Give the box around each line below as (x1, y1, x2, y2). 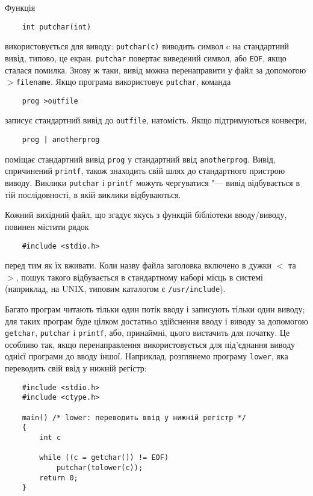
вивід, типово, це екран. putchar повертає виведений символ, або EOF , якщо (5, 51, 287, 64)
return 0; (39, 473, 78, 482)
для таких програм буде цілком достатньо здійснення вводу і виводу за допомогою (5, 314, 308, 327)
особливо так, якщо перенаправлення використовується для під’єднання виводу (5, 338, 296, 350)
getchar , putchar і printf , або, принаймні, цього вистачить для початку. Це (5, 326, 290, 339)
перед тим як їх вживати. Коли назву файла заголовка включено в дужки (5, 259, 272, 271)
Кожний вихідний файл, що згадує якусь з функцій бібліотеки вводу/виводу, (5, 208, 287, 221)
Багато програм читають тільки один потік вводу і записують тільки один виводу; (5, 303, 305, 315)
